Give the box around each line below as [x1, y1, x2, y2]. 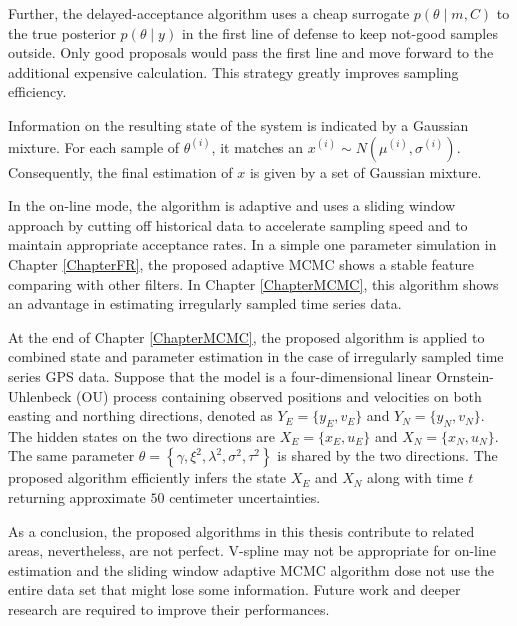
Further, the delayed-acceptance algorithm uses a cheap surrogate [8, 3, 410, 23]
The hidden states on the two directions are [8, 425, 276, 446]
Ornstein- [436, 365, 494, 386]
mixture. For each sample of [8, 136, 180, 157]
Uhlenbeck [8, 385, 72, 406]
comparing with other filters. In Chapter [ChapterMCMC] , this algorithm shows [8, 273, 499, 294]
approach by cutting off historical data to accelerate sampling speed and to [8, 214, 468, 235]
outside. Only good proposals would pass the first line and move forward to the [8, 42, 494, 63]
